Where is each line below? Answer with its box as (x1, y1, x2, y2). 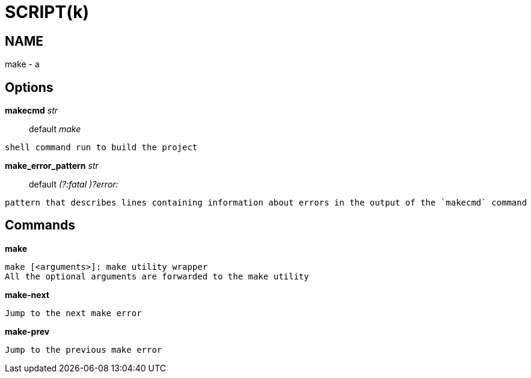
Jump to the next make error (5, 308, 142, 318)
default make (29, 124, 81, 135)
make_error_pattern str (5, 160, 99, 171)
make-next (5, 289, 49, 300)
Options (5, 79, 54, 95)
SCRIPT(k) (5, 2, 89, 22)
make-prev (5, 326, 50, 337)
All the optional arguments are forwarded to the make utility (5, 271, 309, 281)
